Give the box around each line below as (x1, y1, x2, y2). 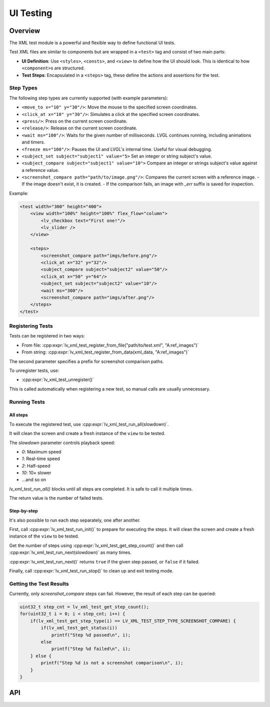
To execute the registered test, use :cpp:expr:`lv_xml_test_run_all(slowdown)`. (9, 421, 169, 427)
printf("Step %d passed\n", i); (51, 632, 131, 637)
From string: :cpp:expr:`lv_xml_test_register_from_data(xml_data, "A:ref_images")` (21, 349, 189, 355)
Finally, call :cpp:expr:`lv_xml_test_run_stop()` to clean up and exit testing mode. (9, 567, 173, 573)
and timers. (21, 139, 45, 145)
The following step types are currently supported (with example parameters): (9, 95, 168, 101)
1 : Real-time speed (21, 455, 60, 462)
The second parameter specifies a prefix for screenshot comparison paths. (9, 358, 164, 364)
